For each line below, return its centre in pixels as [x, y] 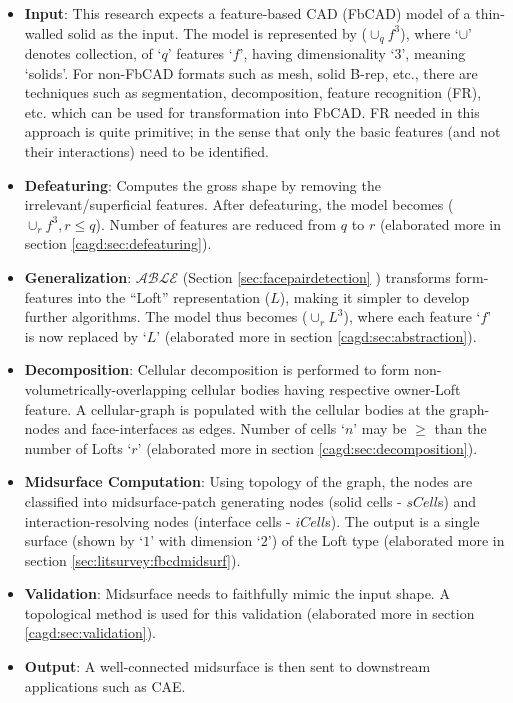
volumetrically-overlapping [105, 388]
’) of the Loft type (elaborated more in [386, 540]
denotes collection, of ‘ [93, 53]
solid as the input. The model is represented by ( [217, 32]
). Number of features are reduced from [216, 223]
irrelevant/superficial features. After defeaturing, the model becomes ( [239, 204]
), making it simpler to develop [374, 296]
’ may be [380, 428]
